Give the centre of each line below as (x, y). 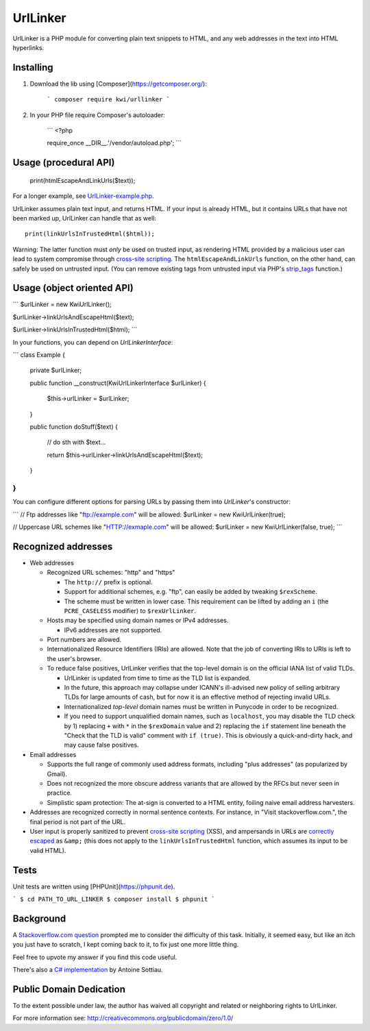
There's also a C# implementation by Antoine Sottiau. (88, 970)
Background (39, 918)
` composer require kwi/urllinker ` (109, 100)
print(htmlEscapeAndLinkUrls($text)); (83, 180)
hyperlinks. (28, 47)
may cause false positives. (102, 745)
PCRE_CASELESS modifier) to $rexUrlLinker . (130, 610)
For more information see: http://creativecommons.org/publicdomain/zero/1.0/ (123, 1018)
